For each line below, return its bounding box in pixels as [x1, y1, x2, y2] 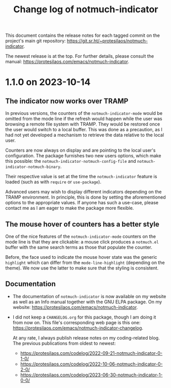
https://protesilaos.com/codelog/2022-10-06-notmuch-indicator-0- [20, 361, 163, 367]
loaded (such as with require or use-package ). [5, 179, 102, 185]
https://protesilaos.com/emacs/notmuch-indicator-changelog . [12, 325, 143, 331]
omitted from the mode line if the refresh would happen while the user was [5, 116, 162, 122]
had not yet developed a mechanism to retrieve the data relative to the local [5, 132, 164, 138]
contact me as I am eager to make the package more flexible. [5, 205, 134, 211]
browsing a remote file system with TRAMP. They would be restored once [5, 121, 160, 127]
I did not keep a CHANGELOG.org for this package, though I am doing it [12, 314, 157, 320]
